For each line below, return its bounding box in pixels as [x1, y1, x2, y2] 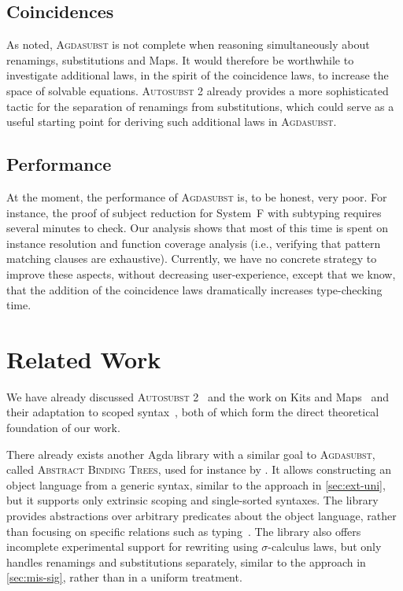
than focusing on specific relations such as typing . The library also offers [6, 523, 361, 539]
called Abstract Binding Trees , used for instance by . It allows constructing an [6, 461, 391, 478]
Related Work [6, 342, 161, 375]
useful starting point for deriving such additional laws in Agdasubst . [6, 113, 337, 130]
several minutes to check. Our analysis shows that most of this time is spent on [6, 220, 388, 236]
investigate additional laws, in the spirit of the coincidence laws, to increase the [6, 67, 389, 83]
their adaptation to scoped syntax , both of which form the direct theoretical [6, 404, 379, 420]
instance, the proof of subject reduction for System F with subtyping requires [6, 204, 382, 220]
